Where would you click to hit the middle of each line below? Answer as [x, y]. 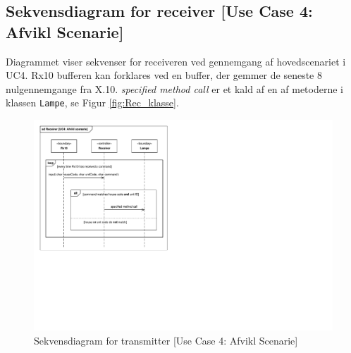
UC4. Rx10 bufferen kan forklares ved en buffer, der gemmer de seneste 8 [164, 75]
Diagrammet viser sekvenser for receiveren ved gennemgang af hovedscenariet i [176, 61]
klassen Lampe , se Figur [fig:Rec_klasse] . [92, 103]
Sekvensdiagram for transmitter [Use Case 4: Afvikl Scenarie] [166, 340]
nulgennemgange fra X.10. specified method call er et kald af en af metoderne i [175, 88]
